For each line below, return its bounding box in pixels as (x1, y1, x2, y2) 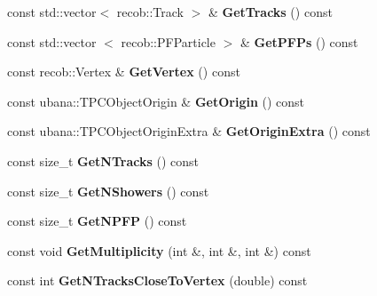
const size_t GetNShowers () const (7, 181, 209, 200)
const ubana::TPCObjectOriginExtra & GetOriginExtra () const (7, 122, 371, 140)
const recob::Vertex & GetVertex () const (7, 62, 240, 81)
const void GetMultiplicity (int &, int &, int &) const (7, 241, 311, 260)
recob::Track (116, 3, 184, 20)
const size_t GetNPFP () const (7, 212, 187, 230)
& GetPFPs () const (240, 32, 358, 51)
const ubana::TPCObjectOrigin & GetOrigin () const (7, 92, 305, 110)
